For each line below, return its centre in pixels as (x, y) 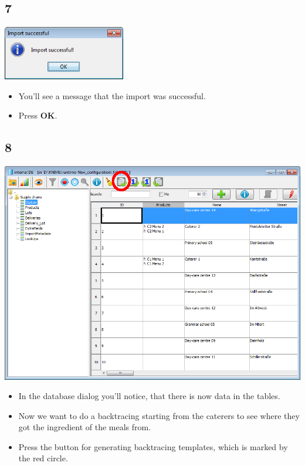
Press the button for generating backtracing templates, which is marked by (153, 446)
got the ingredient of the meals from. (85, 427)
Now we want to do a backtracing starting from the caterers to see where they (159, 415)
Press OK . (38, 115)
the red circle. (43, 458)
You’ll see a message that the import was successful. (112, 95)
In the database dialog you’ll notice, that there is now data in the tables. (149, 396)
